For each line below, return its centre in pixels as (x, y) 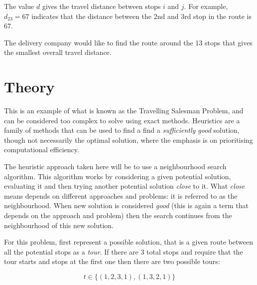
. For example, (206, 6)
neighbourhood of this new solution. (59, 225)
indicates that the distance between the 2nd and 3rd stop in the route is (141, 16)
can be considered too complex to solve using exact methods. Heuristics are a (122, 120)
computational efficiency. (42, 149)
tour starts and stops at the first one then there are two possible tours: (112, 261)
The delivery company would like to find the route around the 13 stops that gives (128, 42)
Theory (29, 87)
